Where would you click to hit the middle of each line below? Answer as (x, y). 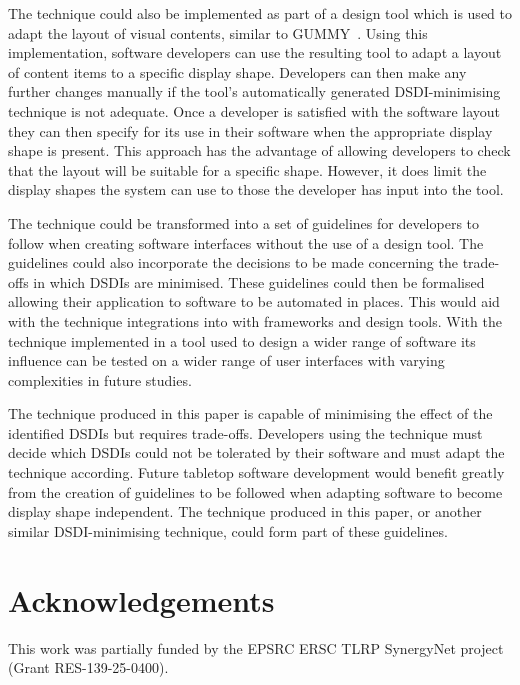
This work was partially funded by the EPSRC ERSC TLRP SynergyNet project (256, 647)
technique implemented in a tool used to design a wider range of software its (242, 340)
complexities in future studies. (100, 379)
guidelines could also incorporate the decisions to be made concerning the (233, 262)
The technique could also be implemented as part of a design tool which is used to (260, 13)
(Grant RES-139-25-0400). (88, 667)
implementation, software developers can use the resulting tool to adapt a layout (255, 52)
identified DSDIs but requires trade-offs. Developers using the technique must (245, 432)
